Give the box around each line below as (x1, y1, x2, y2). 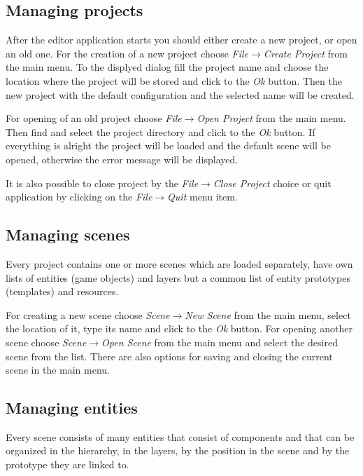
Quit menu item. (167, 189, 238, 204)
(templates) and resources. (6, 284, 119, 299)
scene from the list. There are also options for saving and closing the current (6, 348, 333, 363)
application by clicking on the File (6, 189, 152, 204)
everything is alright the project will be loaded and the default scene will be (6, 138, 332, 153)
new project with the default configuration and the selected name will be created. (6, 87, 355, 102)
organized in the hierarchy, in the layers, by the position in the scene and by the (6, 443, 350, 458)
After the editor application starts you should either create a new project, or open (6, 32, 357, 47)
